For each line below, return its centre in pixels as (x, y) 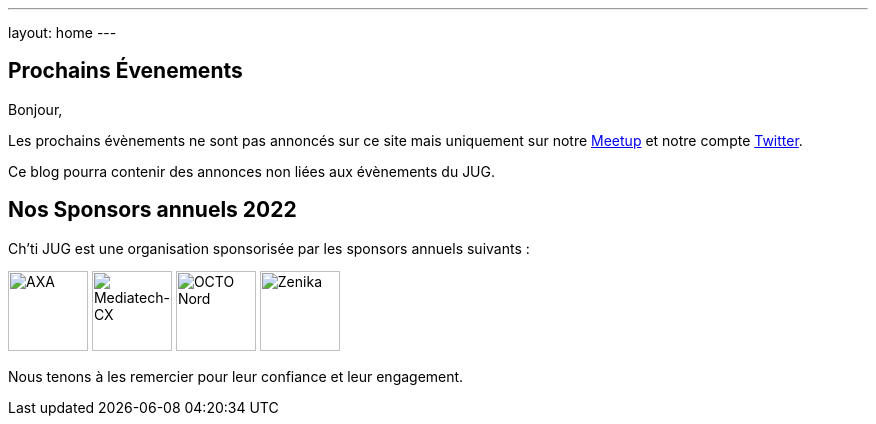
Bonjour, (35, 109)
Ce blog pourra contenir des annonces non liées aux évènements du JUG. (252, 171)
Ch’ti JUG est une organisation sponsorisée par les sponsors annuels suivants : (269, 248)
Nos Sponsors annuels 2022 (152, 210)
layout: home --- (62, 32)
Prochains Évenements (125, 71)
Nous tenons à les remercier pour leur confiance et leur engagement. (236, 376)
